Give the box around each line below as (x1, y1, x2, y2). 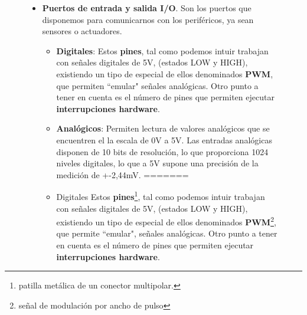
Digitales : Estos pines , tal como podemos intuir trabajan (56, 44, 269, 57)
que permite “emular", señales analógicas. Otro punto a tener (56, 227, 277, 239)
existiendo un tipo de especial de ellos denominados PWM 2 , (56, 214, 276, 228)
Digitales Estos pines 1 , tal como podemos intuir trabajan (56, 189, 265, 202)
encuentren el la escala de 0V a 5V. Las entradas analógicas (56, 133, 272, 146)
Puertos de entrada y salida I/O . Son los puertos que (42, 2, 252, 14)
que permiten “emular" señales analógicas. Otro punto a (56, 79, 259, 91)
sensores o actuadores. (42, 25, 122, 37)
